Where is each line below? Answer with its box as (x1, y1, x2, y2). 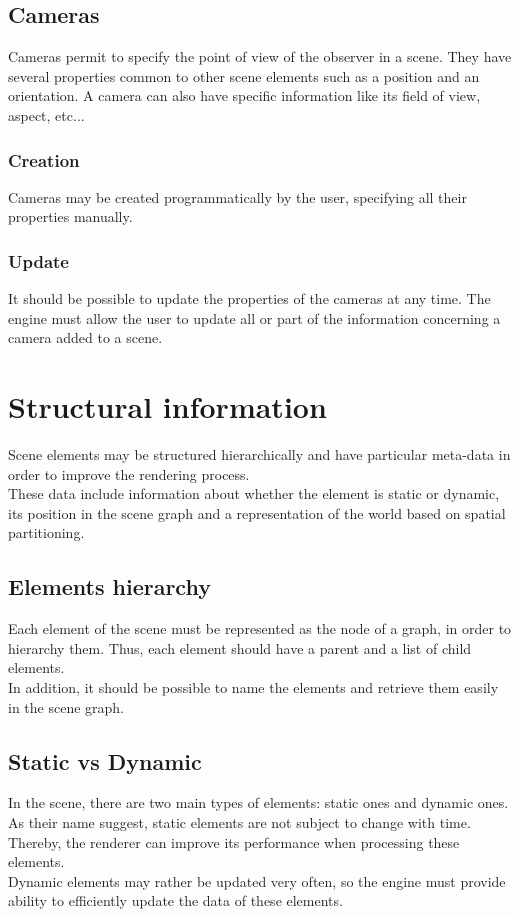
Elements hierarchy (8, 571, 211, 602)
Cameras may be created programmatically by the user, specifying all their (8, 186, 467, 207)
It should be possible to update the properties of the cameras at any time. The (8, 288, 491, 309)
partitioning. (8, 522, 85, 543)
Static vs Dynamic (8, 745, 202, 776)
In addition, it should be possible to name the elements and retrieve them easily (8, 677, 499, 698)
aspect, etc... (8, 104, 85, 125)
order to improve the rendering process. (8, 463, 250, 484)
